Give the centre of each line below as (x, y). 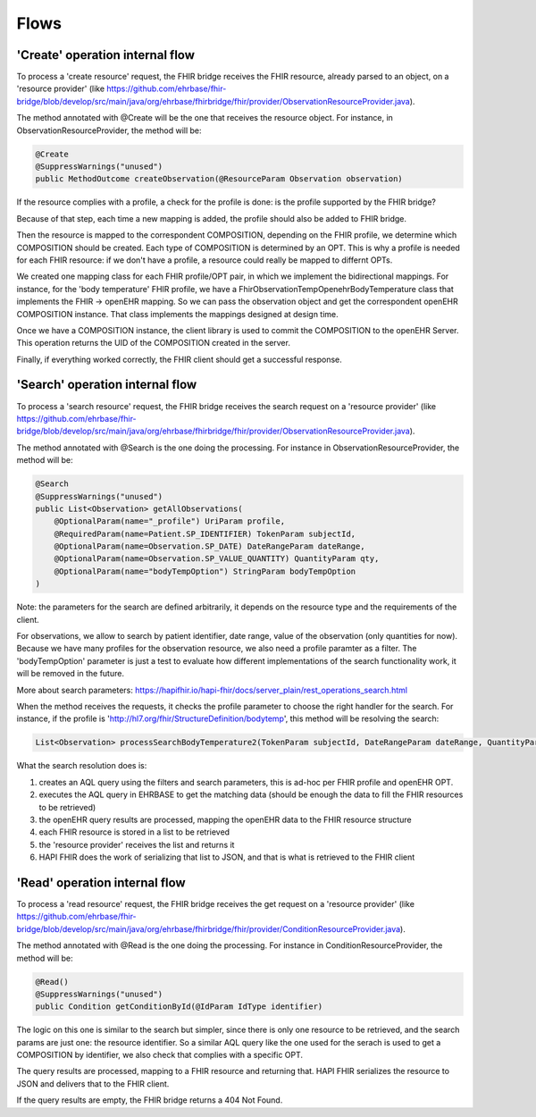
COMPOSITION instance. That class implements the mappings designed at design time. (177, 314)
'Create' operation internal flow (106, 55)
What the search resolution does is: (82, 766)
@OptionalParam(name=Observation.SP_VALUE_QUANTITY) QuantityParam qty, (217, 559)
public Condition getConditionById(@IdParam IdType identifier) (179, 1007)
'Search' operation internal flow (107, 385)
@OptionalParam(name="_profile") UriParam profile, (170, 521)
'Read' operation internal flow (101, 882)
